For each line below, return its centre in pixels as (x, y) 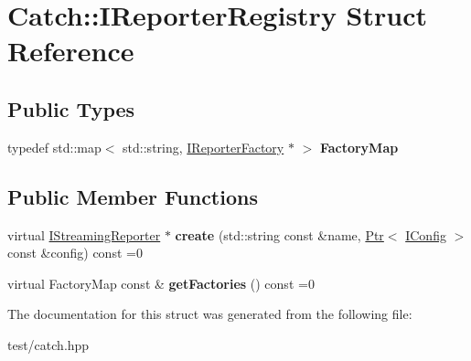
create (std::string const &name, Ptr (279, 234)
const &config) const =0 (75, 253)
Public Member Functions (133, 196)
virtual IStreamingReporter (84, 234)
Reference (71, 51)
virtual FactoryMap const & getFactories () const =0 (161, 283)
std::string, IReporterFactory (203, 147)
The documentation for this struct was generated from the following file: (210, 314)
